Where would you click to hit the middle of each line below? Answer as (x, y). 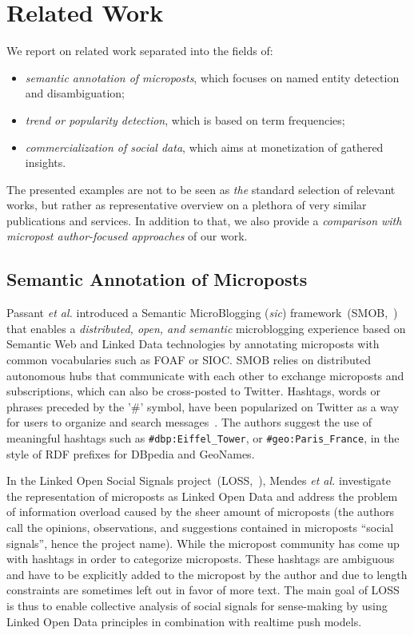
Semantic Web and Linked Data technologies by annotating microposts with (193, 344)
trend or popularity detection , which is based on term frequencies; (185, 119)
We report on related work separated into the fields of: (140, 51)
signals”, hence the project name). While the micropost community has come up (203, 543)
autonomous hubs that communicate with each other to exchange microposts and (205, 375)
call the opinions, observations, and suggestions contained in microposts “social (200, 528)
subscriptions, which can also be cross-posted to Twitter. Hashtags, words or (193, 391)
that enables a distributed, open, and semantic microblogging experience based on (206, 328)
